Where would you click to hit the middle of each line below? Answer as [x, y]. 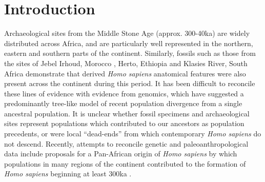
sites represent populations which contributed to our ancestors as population [124, 123]
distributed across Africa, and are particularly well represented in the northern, [129, 43]
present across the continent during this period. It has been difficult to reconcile [130, 83]
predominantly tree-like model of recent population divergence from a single [123, 103]
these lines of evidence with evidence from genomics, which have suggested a [124, 93]
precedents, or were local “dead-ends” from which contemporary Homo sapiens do [133, 134]
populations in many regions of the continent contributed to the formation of [125, 163]
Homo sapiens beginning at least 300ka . [68, 174]
